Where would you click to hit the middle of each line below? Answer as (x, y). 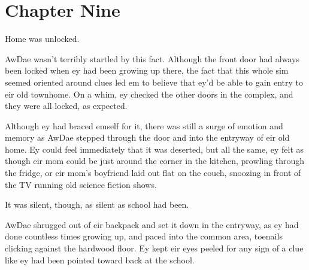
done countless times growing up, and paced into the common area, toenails (144, 236)
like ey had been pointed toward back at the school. (100, 260)
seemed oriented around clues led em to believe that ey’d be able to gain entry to (154, 82)
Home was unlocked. (42, 39)
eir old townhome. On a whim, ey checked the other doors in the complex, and (149, 94)
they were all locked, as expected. (66, 106)
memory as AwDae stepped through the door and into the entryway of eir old (147, 137)
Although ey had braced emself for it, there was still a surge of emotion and (144, 125)
